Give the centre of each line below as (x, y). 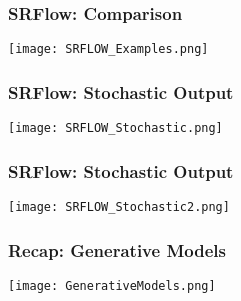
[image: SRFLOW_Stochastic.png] (115, 128)
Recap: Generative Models (117, 249)
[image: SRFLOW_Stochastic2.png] (119, 206)
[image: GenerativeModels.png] (112, 285)
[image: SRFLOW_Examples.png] (108, 49)
